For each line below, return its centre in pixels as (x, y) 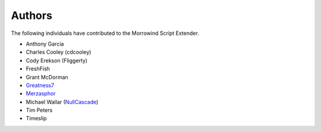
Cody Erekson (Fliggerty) (57, 60)
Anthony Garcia (45, 44)
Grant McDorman (47, 77)
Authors (32, 15)
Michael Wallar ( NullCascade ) (62, 102)
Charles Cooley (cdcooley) (59, 52)
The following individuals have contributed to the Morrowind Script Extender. (105, 33)
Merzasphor (41, 94)
